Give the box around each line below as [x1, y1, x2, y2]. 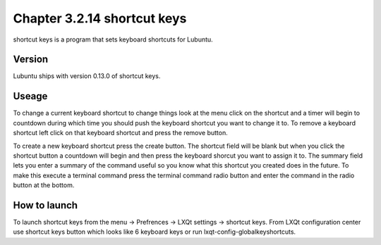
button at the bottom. [13, 181, 75, 189]
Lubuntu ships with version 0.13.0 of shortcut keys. [13, 72, 161, 80]
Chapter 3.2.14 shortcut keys [13, 11, 187, 26]
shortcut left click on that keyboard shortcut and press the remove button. [13, 129, 229, 137]
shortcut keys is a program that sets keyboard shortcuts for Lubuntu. [13, 35, 213, 44]
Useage [13, 90, 48, 102]
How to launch [13, 199, 78, 211]
